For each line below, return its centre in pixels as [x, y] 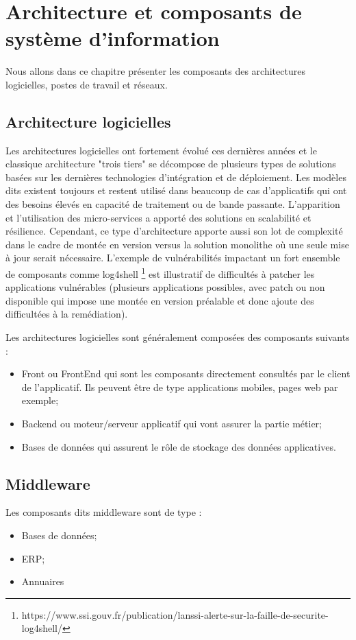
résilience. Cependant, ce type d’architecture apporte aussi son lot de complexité [174, 231]
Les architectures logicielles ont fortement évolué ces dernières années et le [161, 150]
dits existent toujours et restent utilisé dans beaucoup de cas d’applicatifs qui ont [176, 190]
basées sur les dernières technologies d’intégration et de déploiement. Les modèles [176, 177]
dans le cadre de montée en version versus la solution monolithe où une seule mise [177, 244]
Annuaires [43, 581]
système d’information [113, 38]
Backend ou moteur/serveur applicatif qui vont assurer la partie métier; [171, 424]
